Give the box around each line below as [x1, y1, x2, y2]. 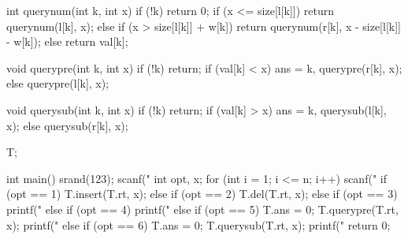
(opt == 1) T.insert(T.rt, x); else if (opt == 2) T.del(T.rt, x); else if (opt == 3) [6, 185, 398, 202]
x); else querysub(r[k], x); [6, 117, 128, 133]
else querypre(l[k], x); [6, 75, 109, 91]
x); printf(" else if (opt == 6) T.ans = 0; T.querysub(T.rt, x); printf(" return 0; [6, 216, 391, 233]
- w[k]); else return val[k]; [6, 33, 128, 50]
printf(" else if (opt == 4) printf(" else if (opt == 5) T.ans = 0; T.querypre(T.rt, [6, 200, 399, 217]
